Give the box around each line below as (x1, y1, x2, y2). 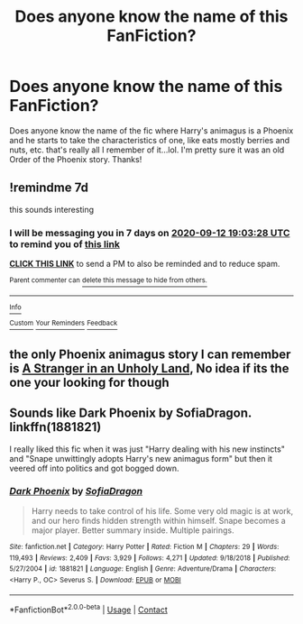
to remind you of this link (9, 237, 120, 250)
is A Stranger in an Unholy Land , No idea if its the (9, 361, 289, 376)
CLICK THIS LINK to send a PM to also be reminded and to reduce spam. (9, 259, 280, 270)
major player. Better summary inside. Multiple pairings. (31, 525, 234, 536)
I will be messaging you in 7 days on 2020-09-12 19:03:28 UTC (9, 226, 290, 239)
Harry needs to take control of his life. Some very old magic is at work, (31, 505, 294, 516)
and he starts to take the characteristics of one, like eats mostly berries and (9, 134, 290, 145)
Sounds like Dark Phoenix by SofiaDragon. (9, 406, 252, 421)
